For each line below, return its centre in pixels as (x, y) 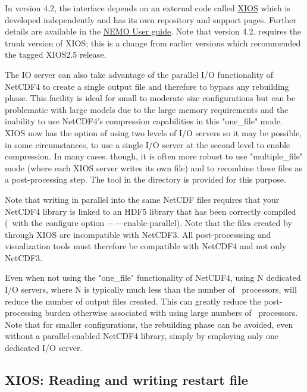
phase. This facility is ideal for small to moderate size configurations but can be (150, 98)
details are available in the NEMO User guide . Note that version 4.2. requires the (153, 31)
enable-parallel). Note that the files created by (208, 223)
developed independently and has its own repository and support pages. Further (151, 19)
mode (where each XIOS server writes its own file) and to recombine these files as (153, 167)
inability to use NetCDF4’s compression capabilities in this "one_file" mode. (144, 121)
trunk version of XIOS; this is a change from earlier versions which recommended (153, 43)
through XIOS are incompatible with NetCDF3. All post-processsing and (138, 234)
